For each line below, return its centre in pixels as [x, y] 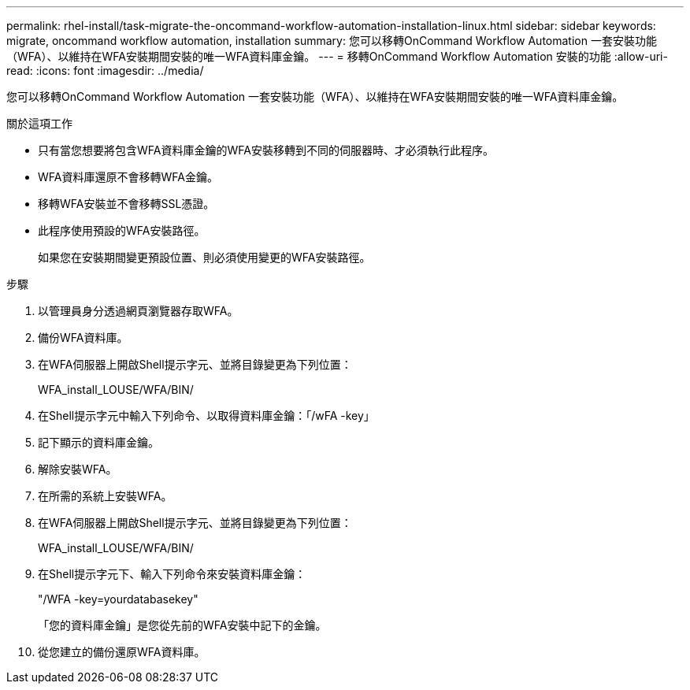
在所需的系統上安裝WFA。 [105, 496]
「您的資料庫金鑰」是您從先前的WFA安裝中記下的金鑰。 [182, 625]
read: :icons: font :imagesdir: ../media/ [105, 70]
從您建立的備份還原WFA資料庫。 [122, 652]
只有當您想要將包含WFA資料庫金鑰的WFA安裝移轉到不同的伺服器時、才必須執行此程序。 [266, 150]
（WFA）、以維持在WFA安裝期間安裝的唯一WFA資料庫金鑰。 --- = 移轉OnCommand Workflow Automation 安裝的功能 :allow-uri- [337, 56]
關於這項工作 [39, 123]
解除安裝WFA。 [78, 469]
